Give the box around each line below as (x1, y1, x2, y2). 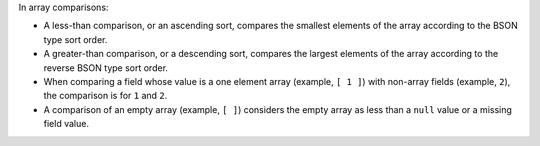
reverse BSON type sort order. (43, 61, 169, 74)
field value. (43, 118, 90, 130)
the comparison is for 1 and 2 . (43, 90, 168, 102)
